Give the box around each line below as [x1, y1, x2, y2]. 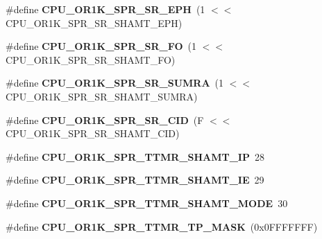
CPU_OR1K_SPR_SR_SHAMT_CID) [6, 126, 180, 141]
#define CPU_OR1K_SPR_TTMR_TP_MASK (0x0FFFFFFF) [6, 219, 318, 233]
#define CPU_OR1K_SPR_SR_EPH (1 [6, 2, 205, 16]
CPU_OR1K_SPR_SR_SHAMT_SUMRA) [6, 89, 198, 103]
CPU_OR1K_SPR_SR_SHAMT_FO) [6, 52, 176, 67]
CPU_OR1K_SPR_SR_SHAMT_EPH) [6, 15, 183, 30]
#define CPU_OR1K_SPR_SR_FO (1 [6, 39, 196, 53]
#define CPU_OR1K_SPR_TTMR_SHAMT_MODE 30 [6, 195, 288, 210]
